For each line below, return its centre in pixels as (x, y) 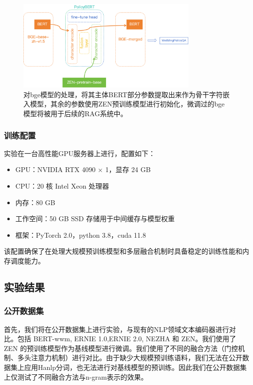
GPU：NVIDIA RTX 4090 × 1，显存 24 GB (83, 169)
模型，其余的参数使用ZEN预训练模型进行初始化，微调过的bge (127, 104)
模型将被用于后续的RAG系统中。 (75, 114)
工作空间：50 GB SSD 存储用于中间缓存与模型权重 (95, 219)
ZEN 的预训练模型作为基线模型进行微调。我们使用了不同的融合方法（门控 (121, 348)
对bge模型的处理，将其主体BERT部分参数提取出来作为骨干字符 (123, 94)
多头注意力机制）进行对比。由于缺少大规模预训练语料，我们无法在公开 (130, 358)
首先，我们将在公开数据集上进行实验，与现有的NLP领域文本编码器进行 (117, 329)
